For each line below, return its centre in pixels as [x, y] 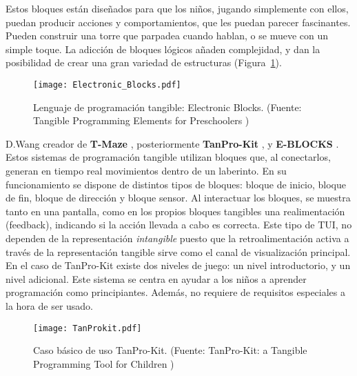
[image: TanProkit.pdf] [88, 328]
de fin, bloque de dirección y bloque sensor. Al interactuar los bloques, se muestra [178, 198]
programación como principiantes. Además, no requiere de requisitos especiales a [175, 292]
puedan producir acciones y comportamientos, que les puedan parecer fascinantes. [178, 22]
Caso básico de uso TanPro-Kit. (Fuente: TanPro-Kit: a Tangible [170, 350]
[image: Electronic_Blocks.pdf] [107, 85]
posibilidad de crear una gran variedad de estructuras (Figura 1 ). [144, 62]
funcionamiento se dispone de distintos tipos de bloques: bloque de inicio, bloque [176, 184]
